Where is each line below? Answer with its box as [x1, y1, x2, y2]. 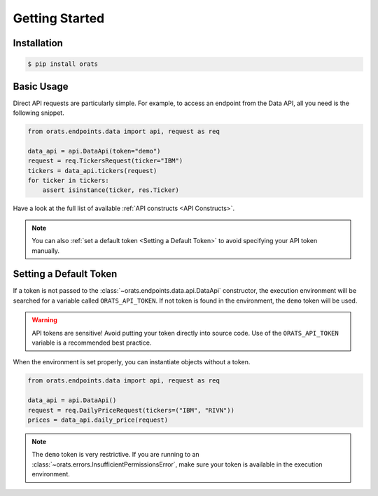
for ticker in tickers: [27, 176, 110, 184]
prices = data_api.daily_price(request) [27, 415, 168, 424]
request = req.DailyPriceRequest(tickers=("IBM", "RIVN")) [27, 406, 234, 414]
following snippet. [13, 109, 64, 117]
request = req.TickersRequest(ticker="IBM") [27, 157, 183, 165]
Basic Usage [13, 81, 69, 92]
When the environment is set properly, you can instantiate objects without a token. [13, 358, 251, 366]
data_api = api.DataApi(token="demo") [27, 147, 161, 155]
